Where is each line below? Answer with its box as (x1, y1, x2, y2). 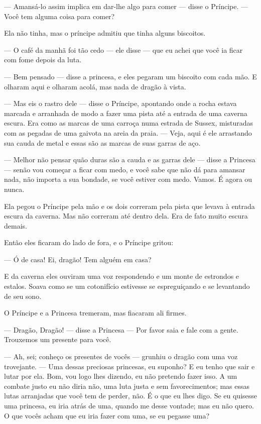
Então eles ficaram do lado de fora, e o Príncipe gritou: (4, 237, 174, 248)
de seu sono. (4, 290, 42, 301)
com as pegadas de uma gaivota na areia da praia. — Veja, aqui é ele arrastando (4, 127, 252, 138)
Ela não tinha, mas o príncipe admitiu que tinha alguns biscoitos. (4, 28, 206, 38)
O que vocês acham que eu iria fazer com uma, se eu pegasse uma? (4, 410, 210, 420)
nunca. (4, 183, 25, 194)
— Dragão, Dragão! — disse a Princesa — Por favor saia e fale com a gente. (4, 324, 238, 335)
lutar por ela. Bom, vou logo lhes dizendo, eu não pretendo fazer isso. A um (4, 371, 237, 381)
